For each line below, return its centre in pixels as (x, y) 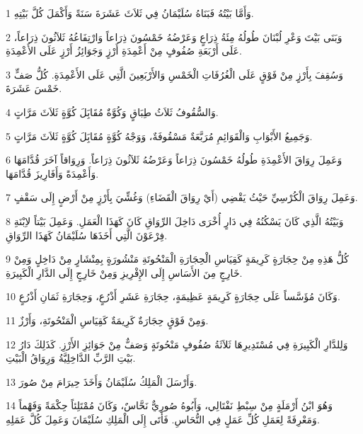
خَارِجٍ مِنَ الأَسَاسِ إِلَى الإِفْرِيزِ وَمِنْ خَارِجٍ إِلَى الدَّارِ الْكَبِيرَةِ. (124, 272)
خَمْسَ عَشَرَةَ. (34, 88)
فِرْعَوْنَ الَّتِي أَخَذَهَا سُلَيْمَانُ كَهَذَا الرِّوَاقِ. (87, 235)
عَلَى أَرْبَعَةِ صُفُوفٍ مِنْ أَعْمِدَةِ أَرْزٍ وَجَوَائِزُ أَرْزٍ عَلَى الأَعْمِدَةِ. (124, 51)
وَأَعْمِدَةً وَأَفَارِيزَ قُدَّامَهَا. (52, 173)
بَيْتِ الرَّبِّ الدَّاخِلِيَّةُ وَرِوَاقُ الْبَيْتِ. (71, 358)
